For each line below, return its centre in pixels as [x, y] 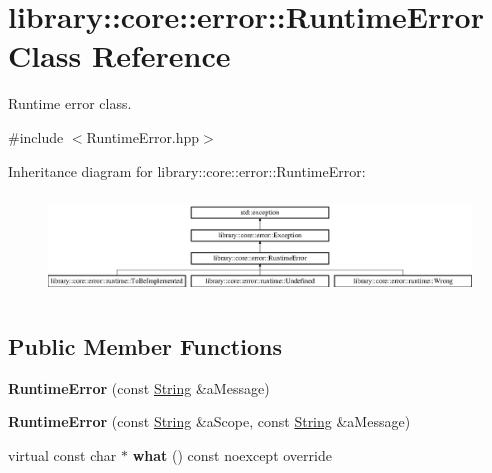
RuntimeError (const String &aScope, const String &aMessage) [209, 421]
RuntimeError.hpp [143, 136]
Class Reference [119, 55]
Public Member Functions [145, 345]
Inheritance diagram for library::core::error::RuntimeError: [187, 170]
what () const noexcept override [232, 454]
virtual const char [62, 454]
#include [36, 136]
